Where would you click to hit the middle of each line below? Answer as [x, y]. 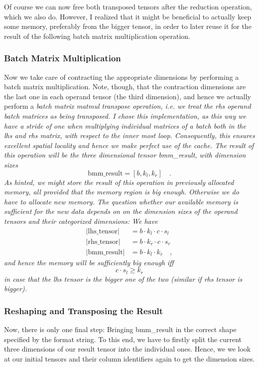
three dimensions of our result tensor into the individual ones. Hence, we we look [128, 349]
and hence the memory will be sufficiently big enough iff [89, 262]
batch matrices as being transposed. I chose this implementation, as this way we [125, 115]
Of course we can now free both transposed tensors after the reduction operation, [128, 6]
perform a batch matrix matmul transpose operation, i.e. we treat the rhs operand [128, 106]
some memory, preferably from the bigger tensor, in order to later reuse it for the [128, 26]
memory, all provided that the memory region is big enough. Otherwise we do [122, 192]
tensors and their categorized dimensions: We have [81, 221]
